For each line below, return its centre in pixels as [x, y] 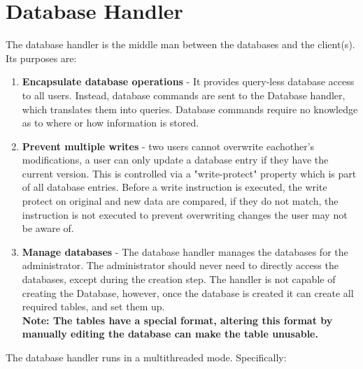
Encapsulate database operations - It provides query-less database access [188, 81]
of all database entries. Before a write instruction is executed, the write [175, 187]
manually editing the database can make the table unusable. [170, 334]
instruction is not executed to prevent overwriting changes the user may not [185, 214]
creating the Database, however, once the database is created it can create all [188, 292]
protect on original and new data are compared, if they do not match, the [180, 201]
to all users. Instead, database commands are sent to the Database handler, [184, 95]
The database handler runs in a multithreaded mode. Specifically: [146, 357]
